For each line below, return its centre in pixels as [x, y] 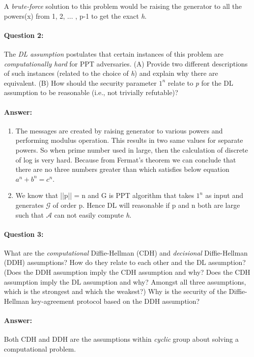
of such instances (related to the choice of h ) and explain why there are [111, 73]
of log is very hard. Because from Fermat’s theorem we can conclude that [126, 159]
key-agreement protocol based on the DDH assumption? [115, 301]
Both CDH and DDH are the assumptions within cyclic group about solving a [121, 339]
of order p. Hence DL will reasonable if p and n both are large [146, 205]
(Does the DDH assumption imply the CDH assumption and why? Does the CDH [127, 272]
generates [29, 205]
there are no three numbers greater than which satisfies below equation [122, 169]
